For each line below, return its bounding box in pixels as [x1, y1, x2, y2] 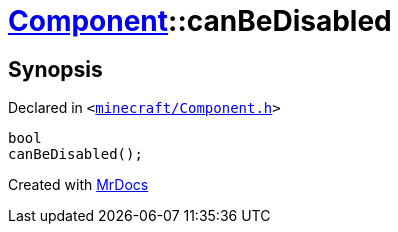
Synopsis [8, 56, 103, 82]
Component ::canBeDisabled [8, 4, 392, 38]
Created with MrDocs [8, 176, 149, 194]
